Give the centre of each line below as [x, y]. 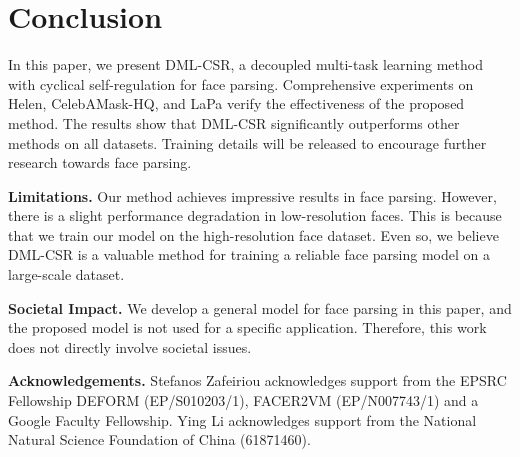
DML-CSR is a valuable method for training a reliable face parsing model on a [249, 254]
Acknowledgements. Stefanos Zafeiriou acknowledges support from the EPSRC [257, 380]
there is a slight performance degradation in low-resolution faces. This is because [255, 215]
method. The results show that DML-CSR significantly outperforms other [234, 122]
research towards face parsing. [100, 162]
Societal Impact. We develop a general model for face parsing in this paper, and [260, 307]
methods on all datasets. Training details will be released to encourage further [247, 142]
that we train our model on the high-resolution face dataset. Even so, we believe [253, 234]
